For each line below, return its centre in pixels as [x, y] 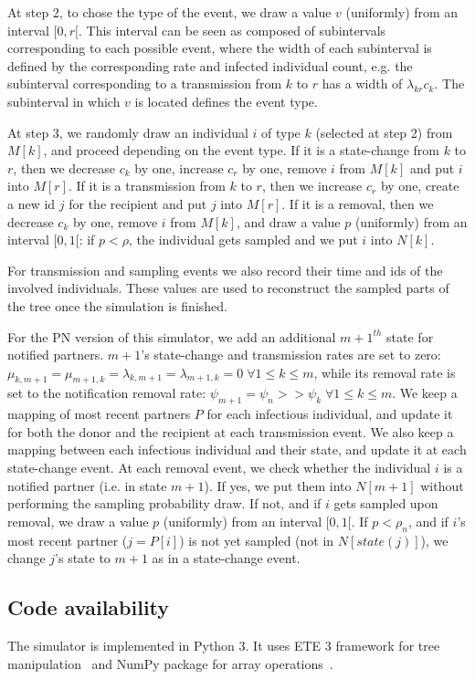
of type [281, 132]
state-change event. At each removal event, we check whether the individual [219, 468]
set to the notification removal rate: [107, 393]
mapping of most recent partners [99, 414]
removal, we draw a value [78, 521]
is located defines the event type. [226, 101]
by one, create [420, 186]
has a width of [362, 84]
